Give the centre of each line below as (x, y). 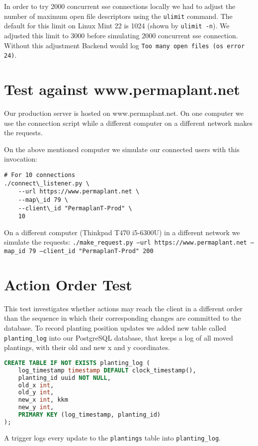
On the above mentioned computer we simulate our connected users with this (122, 149)
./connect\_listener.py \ (47, 183)
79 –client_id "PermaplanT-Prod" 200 (91, 251)
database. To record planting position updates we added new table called (115, 328)
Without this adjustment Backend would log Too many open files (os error (125, 45)
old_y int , (36, 393)
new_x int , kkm (43, 400)
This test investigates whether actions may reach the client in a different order (124, 308)
